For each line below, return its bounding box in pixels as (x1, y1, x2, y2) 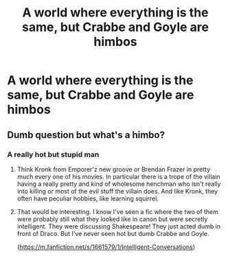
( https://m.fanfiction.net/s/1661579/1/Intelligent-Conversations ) (16, 242, 196, 251)
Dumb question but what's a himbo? (7, 129, 165, 141)
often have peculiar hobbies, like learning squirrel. (16, 194, 159, 202)
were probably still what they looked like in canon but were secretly (16, 215, 208, 223)
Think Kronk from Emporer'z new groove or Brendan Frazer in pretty (16, 165, 211, 173)
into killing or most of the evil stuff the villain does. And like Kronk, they (16, 187, 218, 195)
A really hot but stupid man (7, 150, 100, 159)
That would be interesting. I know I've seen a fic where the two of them (16, 207, 218, 215)
